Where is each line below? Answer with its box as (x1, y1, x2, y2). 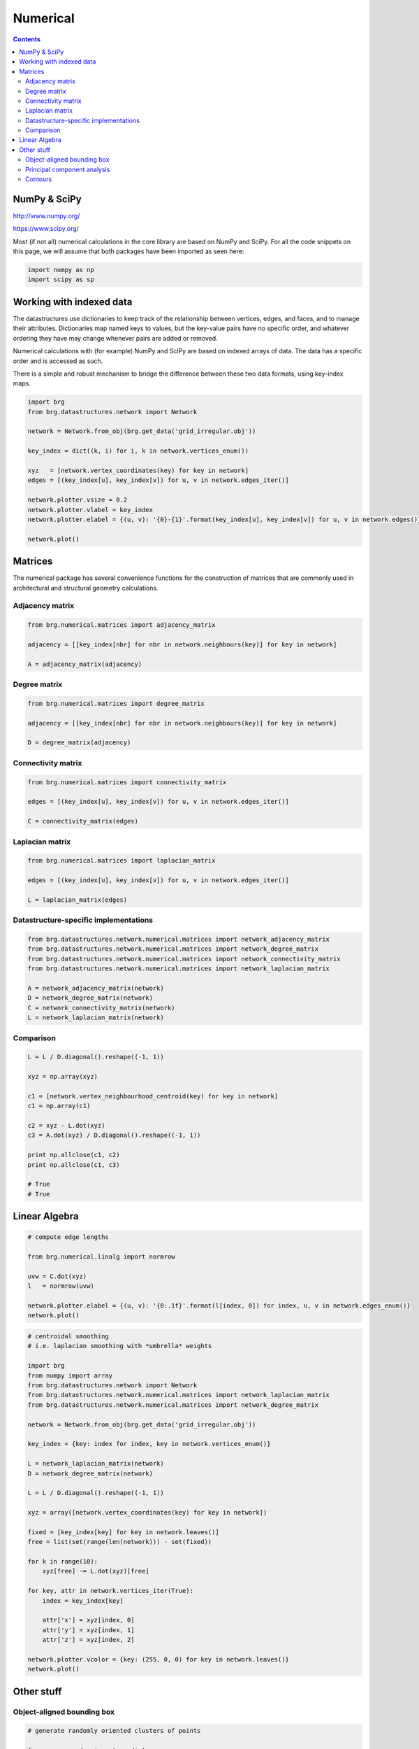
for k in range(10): (27, 1557, 98, 1566)
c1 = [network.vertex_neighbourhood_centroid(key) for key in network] (27, 1092, 279, 1100)
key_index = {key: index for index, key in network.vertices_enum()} (27, 1440, 271, 1448)
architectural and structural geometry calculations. (13, 583, 159, 592)
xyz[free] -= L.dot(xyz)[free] (42, 1567, 149, 1575)
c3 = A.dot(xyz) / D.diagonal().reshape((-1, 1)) (27, 1131, 201, 1140)
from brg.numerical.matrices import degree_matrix (27, 700, 205, 707)
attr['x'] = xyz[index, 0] (42, 1616, 135, 1624)
